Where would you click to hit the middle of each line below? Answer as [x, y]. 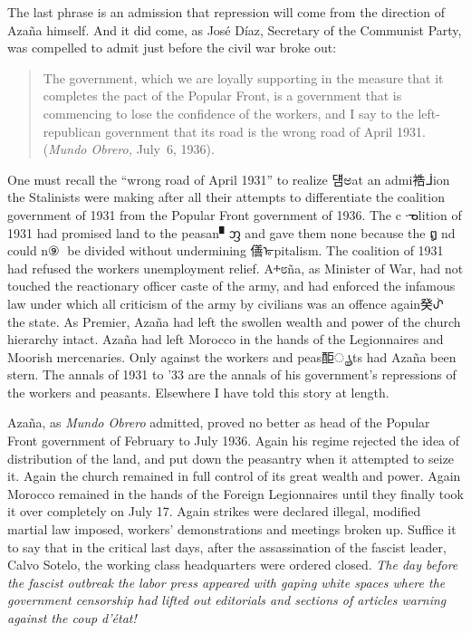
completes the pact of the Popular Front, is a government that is [222, 96]
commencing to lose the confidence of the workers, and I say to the [228, 113]
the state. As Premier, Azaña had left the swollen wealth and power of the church [234, 321]
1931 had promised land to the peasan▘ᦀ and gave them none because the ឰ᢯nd [231, 232]
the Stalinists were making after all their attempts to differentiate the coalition [226, 197]
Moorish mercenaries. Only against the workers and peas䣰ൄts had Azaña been [232, 356]
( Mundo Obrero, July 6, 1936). [129, 149]
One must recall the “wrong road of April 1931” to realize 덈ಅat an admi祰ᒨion [229, 179]
